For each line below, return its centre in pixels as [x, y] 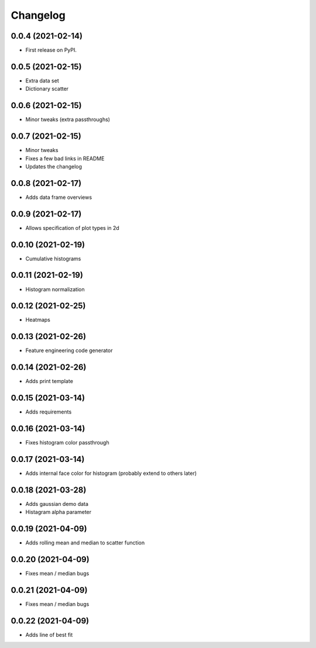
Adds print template [49, 381]
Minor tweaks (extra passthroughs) [68, 119]
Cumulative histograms [53, 258]
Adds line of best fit [49, 635]
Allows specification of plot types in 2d [72, 228]
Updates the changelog [54, 166]
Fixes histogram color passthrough [67, 443]
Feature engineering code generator [69, 350]
